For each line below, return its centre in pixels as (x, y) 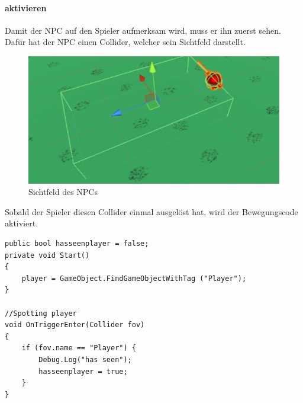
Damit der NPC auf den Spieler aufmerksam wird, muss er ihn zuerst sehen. (143, 30)
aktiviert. (22, 223)
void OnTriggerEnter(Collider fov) (75, 325)
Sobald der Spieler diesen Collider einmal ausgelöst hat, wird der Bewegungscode (151, 211)
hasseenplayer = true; (83, 371)
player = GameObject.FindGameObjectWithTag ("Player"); (134, 278)
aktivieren (26, 7)
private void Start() (47, 255)
